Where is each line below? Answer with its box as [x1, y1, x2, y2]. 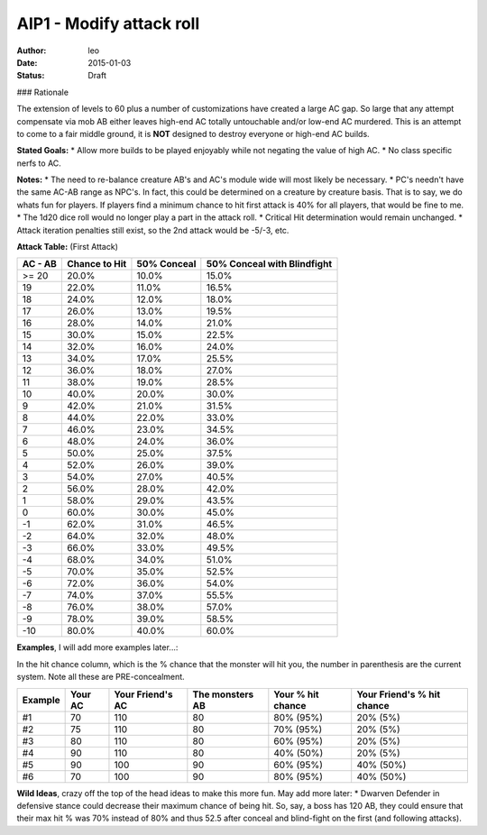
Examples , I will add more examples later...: [16, 642, 179, 653]
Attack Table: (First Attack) [16, 242, 119, 252]
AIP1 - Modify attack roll [16, 14, 200, 33]
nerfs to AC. [16, 158, 62, 169]
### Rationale [16, 87, 69, 97]
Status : [16, 70, 45, 81]
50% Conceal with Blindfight [206, 258, 333, 271]
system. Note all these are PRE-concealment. [16, 672, 185, 683]
